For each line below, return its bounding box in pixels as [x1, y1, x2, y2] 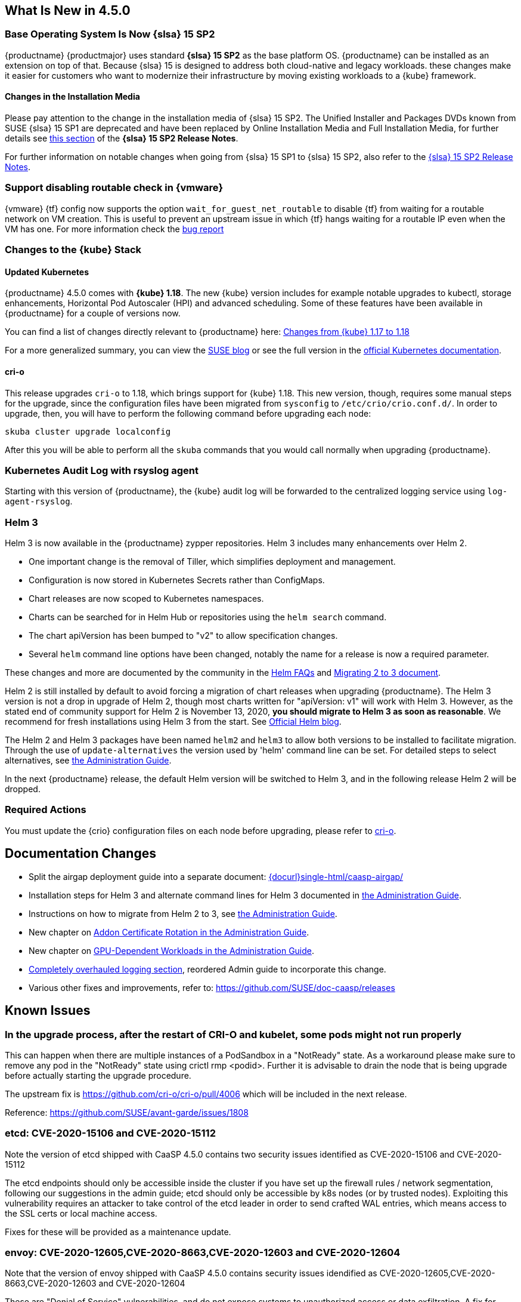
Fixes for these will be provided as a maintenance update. [5, 1226, 231, 1237]
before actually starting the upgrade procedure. [5, 1070, 191, 1081]
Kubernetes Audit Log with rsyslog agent [5, 464, 199, 476]
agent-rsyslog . [5, 496, 73, 507]
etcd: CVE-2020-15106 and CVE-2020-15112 [5, 1127, 216, 1140]
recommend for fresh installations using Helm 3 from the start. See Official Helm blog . [5, 716, 342, 727]
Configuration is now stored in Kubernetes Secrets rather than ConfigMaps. [29, 575, 325, 586]
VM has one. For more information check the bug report [5, 223, 224, 234]
